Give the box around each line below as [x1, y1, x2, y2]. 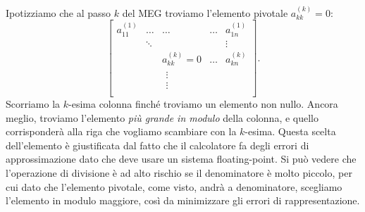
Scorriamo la [6, 96, 61, 111]
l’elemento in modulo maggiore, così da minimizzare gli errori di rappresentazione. [6, 193, 360, 208]
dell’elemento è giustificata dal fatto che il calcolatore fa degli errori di [6, 137, 309, 152]
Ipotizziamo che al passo [6, 5, 111, 20]
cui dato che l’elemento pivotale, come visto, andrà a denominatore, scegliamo [6, 179, 342, 194]
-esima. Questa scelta [245, 124, 336, 139]
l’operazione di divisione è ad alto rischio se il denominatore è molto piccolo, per [6, 166, 352, 180]
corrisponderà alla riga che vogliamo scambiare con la [6, 124, 237, 139]
